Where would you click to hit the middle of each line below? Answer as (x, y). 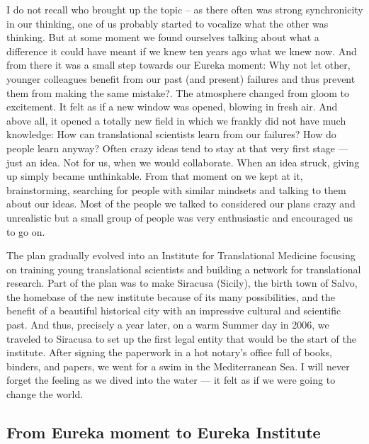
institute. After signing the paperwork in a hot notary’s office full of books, (169, 352)
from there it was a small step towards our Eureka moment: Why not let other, (178, 65)
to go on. (26, 231)
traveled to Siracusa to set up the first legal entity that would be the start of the (181, 338)
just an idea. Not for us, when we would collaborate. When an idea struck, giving (183, 162)
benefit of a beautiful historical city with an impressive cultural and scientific (174, 311)
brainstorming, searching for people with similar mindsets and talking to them (176, 189)
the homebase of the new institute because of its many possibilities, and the (171, 296)
